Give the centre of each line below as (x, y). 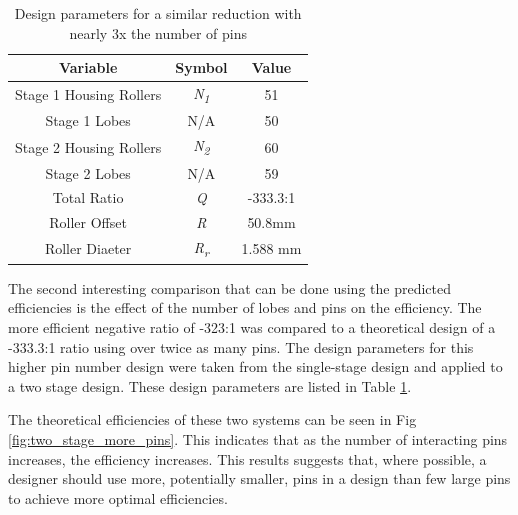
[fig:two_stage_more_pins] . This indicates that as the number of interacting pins (258, 438)
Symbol (201, 67)
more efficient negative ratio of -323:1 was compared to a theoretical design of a (252, 326)
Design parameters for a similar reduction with (158, 13)
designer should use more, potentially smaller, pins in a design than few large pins (259, 478)
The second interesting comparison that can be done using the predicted (229, 287)
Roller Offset (88, 222)
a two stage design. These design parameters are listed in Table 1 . (210, 385)
